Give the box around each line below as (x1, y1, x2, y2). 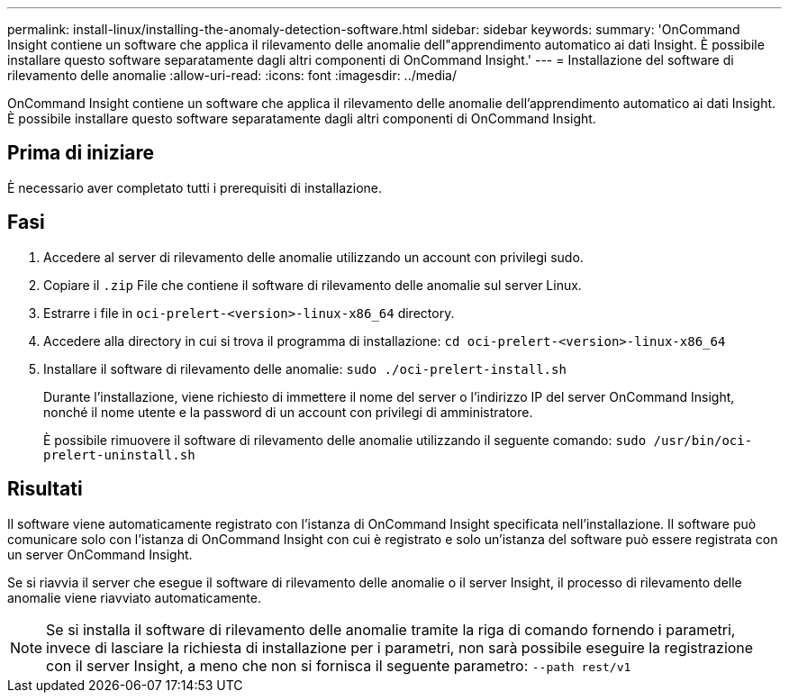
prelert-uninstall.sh (43, 447, 195, 462)
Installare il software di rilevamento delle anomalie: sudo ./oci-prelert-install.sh (43, 360, 567, 377)
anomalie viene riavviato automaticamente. (7, 589, 261, 605)
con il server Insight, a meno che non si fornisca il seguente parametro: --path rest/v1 (46, 656, 631, 675)
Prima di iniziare (7, 141, 155, 165)
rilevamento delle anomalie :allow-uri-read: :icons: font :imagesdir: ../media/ (7, 68, 458, 83)
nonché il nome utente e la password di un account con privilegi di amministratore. (43, 404, 533, 420)
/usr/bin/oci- (653, 432, 753, 448)
